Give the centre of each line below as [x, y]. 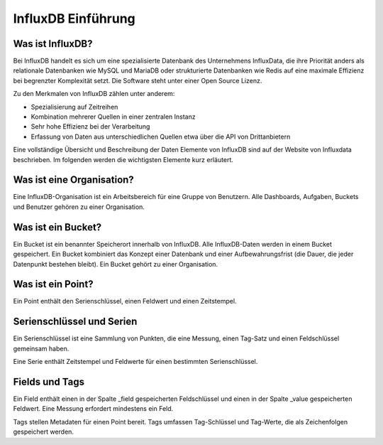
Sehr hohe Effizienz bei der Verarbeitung [90, 127]
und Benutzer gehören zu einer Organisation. [79, 207]
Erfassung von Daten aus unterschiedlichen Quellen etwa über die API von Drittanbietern [161, 136]
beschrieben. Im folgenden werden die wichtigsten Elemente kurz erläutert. [123, 159]
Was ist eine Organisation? [73, 180]
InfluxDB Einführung [74, 18]
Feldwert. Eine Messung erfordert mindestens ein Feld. [93, 409]
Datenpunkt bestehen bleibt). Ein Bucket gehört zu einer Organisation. [116, 264]
